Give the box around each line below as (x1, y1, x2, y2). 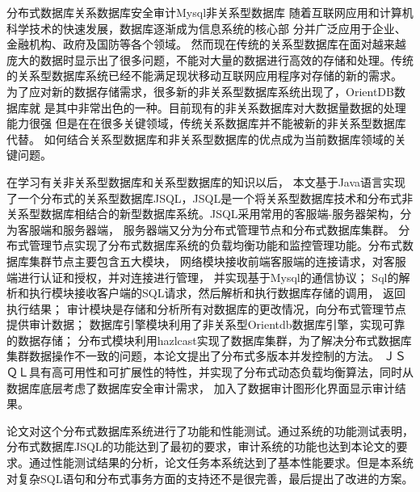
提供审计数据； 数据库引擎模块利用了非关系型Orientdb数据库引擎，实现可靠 (6, 316, 405, 333)
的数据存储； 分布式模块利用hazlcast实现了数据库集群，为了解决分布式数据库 (6, 331, 412, 348)
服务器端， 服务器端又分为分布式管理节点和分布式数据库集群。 (62, 221, 395, 238)
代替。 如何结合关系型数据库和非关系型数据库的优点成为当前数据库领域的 (6, 130, 395, 147)
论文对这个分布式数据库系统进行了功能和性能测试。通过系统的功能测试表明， (6, 422, 414, 439)
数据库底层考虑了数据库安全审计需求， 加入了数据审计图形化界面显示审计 (6, 379, 395, 396)
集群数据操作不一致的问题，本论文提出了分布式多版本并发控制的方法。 (6, 347, 380, 364)
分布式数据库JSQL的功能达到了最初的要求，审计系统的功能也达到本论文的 (6, 438, 397, 455)
